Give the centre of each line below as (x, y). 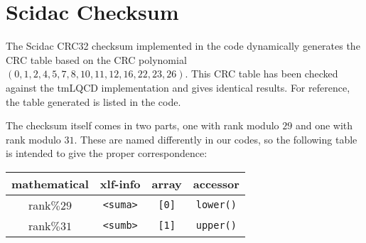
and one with (324, 125)
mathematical (50, 183)
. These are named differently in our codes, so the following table (216, 139)
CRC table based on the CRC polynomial (96, 59)
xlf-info (120, 183)
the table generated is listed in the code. (93, 101)
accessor (216, 183)
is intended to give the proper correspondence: (107, 153)
